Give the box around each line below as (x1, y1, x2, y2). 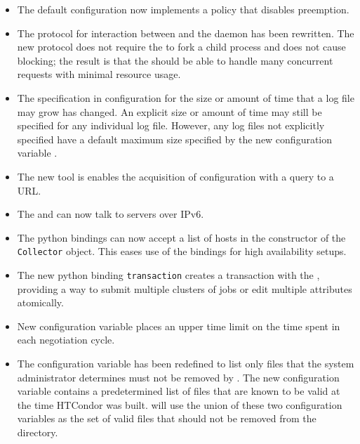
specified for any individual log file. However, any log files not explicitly (17, 118, 325, 133)
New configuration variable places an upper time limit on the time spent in (17, 318, 340, 333)
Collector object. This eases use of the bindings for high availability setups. (17, 244, 347, 259)
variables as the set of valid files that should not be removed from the (17, 411, 316, 426)
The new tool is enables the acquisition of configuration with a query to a (17, 169, 334, 183)
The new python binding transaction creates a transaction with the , (17, 267, 320, 282)
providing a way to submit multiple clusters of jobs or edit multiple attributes (17, 281, 352, 296)
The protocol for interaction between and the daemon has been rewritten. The (17, 25, 354, 40)
